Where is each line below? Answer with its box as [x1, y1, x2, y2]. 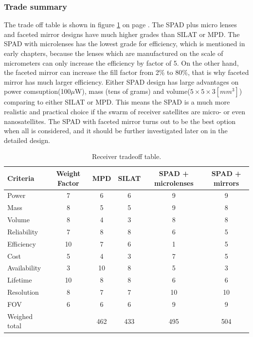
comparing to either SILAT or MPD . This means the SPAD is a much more [4, 97, 230, 107]
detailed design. [4, 135, 50, 145]
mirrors [214, 177, 239, 188]
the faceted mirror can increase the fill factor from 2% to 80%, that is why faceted [4, 67, 249, 77]
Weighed [7, 311, 33, 321]
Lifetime [7, 275, 32, 285]
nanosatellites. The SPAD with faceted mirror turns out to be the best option [4, 116, 236, 126]
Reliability [7, 226, 38, 236]
